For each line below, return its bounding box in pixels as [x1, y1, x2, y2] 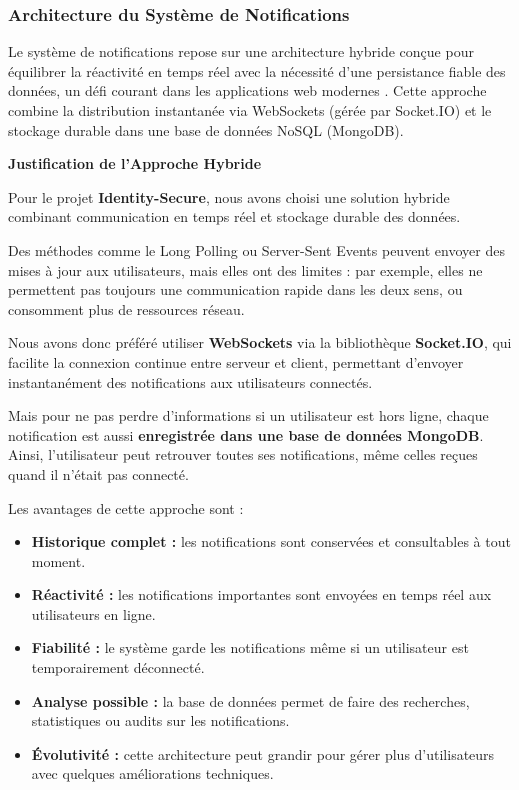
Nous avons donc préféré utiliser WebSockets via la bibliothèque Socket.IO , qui [8, 332, 512, 353]
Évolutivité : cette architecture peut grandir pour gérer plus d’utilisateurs [31, 743, 495, 764]
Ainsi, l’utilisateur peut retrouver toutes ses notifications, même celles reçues [8, 444, 478, 465]
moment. [31, 550, 86, 571]
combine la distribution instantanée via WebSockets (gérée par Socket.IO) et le [8, 100, 492, 120]
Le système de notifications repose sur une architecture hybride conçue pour [8, 41, 474, 62]
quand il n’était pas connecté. [8, 463, 189, 484]
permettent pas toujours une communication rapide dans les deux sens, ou [8, 279, 463, 300]
